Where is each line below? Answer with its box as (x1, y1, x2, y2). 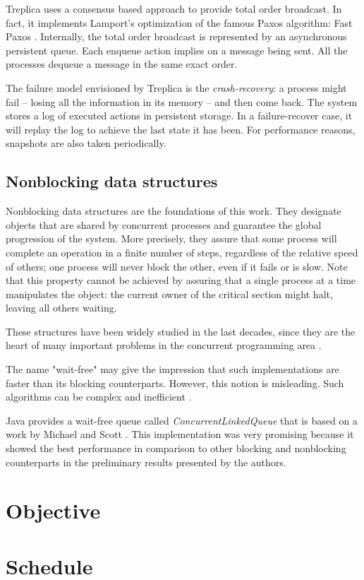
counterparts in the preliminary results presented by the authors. (6, 454, 286, 469)
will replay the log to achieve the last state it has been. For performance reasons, (6, 122, 356, 136)
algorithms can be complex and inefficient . (6, 389, 192, 404)
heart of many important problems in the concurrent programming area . (6, 338, 322, 353)
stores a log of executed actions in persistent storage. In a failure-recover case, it (6, 108, 353, 123)
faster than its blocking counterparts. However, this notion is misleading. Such (6, 375, 344, 390)
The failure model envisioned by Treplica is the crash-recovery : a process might (6, 80, 347, 95)
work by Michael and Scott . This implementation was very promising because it (6, 427, 354, 442)
